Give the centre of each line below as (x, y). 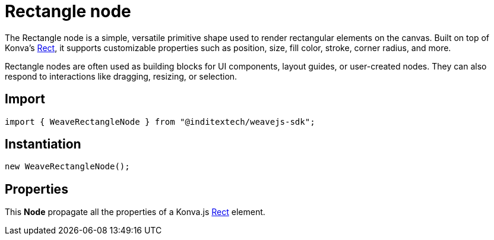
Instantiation (43, 144)
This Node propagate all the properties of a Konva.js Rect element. (135, 212)
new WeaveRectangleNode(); (67, 167)
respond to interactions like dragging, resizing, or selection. (121, 76)
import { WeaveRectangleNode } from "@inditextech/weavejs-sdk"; (160, 121)
